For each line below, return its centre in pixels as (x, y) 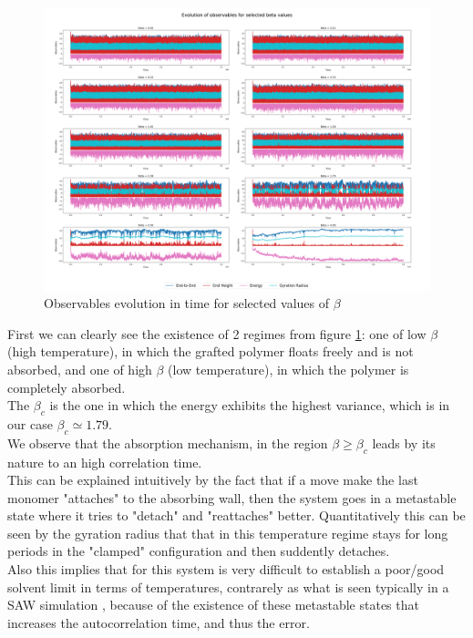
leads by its (404, 442)
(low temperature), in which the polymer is (288, 369)
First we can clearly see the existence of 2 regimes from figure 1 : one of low (217, 333)
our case (30, 423)
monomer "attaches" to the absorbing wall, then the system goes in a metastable (232, 497)
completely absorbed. (67, 387)
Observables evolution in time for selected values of (187, 303)
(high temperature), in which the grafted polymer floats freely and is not (211, 351)
